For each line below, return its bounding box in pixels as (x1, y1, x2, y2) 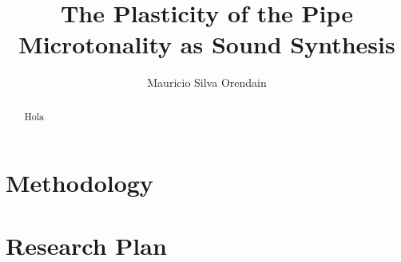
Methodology (6, 166, 153, 199)
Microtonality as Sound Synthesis (18, 28, 395, 61)
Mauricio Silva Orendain (147, 74, 267, 91)
